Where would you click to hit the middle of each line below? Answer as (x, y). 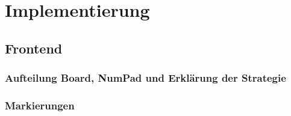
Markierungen (40, 105)
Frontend (34, 48)
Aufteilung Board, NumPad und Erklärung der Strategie (145, 78)
